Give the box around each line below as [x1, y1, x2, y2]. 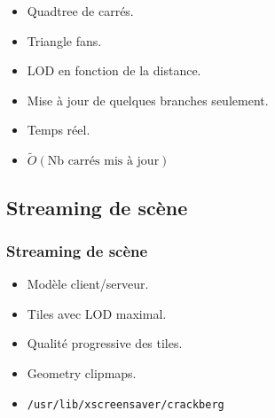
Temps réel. [27, 120, 90, 139]
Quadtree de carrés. [27, 2, 134, 19]
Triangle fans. [27, 31, 102, 50]
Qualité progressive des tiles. [27, 334, 183, 352]
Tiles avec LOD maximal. [27, 304, 167, 322]
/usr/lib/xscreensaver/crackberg [27, 398, 224, 411]
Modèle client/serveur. [27, 275, 149, 293]
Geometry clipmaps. [27, 363, 137, 382]
